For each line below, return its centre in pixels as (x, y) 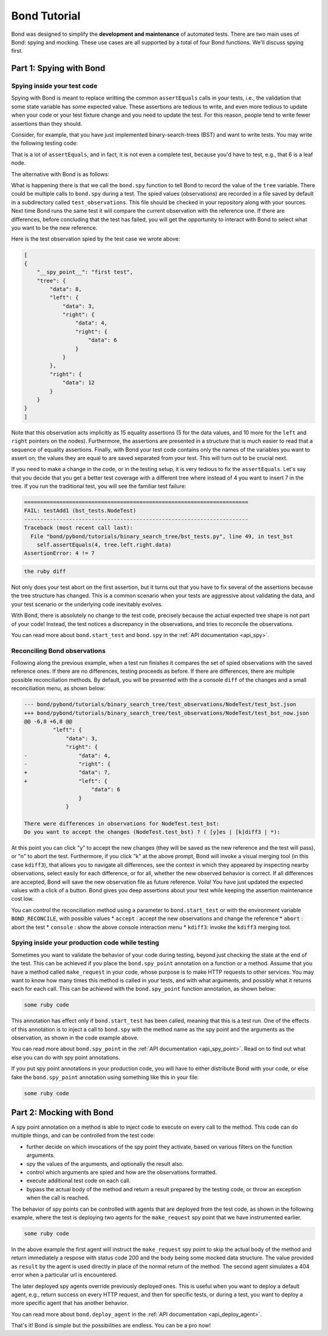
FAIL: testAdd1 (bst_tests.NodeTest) (80, 511)
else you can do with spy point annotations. (66, 1057)
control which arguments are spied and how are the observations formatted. (122, 1172)
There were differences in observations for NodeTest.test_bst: (122, 823)
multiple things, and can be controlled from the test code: (83, 1135)
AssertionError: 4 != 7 (60, 553)
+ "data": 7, (67, 773)
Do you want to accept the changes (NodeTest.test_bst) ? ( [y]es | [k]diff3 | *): (152, 832)
